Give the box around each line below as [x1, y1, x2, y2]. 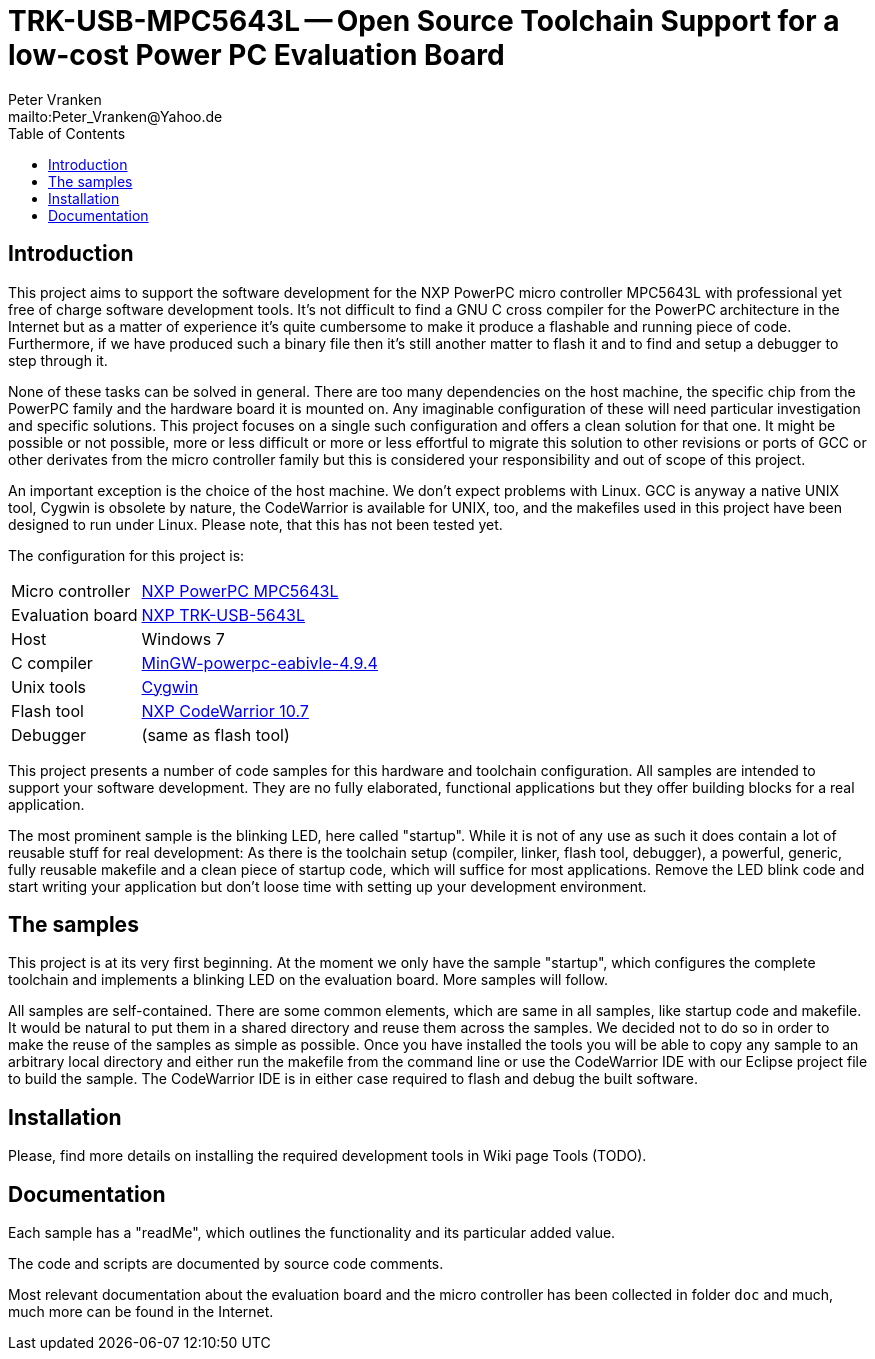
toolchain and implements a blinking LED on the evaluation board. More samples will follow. [8, 971, 608, 989]
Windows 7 [141, 628, 225, 649]
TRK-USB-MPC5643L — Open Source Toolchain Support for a [8, 4, 840, 38]
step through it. [8, 351, 108, 369]
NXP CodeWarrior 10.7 [141, 700, 309, 721]
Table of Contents [8, 124, 126, 142]
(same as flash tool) [141, 724, 290, 745]
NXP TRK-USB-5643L [141, 604, 305, 625]
